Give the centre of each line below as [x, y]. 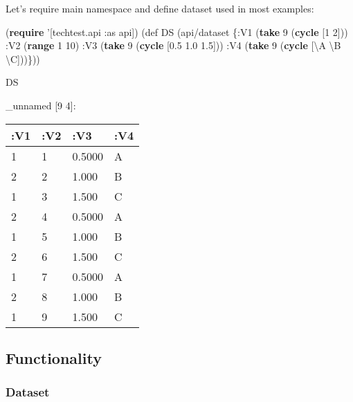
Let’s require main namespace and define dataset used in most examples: [160, 8]
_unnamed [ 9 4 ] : [41, 105]
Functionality [54, 357]
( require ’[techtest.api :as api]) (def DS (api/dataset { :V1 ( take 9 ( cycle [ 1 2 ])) [177, 31]
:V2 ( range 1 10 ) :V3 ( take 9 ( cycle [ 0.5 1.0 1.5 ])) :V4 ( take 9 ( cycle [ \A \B [173, 45]
